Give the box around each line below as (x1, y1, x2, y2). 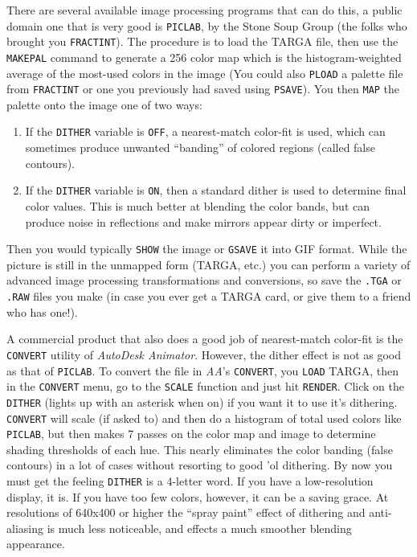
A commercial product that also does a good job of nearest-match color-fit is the (6, 330, 403, 347)
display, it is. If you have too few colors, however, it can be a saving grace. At (6, 488, 389, 505)
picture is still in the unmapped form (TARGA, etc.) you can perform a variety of (6, 256, 411, 272)
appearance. (6, 535, 65, 552)
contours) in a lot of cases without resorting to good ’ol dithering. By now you (6, 457, 393, 473)
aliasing (6, 519, 43, 536)
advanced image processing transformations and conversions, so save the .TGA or (6, 272, 402, 289)
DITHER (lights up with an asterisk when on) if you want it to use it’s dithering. (6, 393, 398, 410)
